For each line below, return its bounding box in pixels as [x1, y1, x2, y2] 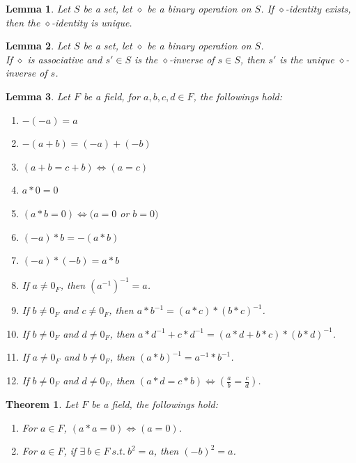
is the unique [279, 52, 334, 66]
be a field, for [83, 88, 140, 103]
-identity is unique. [52, 15, 132, 29]
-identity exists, [285, 1, 351, 15]
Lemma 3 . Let [6, 88, 70, 103]
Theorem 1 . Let [6, 397, 79, 411]
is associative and [27, 52, 102, 66]
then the [6, 15, 40, 29]
